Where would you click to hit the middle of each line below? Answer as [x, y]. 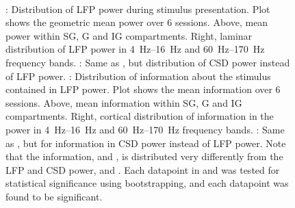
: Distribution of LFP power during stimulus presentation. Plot [138, 9]
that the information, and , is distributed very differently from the [144, 156]
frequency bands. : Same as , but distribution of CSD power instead [148, 62]
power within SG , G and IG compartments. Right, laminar [129, 35]
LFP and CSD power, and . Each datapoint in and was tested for [143, 169]
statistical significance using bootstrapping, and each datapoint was [147, 183]
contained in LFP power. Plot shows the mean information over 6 [143, 89]
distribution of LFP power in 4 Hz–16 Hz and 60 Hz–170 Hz [135, 49]
